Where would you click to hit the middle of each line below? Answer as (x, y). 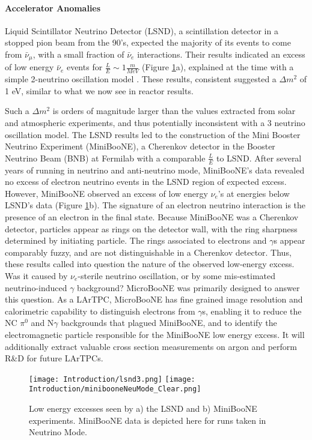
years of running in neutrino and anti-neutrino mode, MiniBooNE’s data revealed (155, 170)
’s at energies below (254, 193)
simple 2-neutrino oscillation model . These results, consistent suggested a (141, 79)
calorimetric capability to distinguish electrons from (100, 311)
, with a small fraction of (78, 54)
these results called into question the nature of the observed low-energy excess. (150, 264)
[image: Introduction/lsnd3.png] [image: (112, 379)
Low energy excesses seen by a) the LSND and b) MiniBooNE (143, 408)
